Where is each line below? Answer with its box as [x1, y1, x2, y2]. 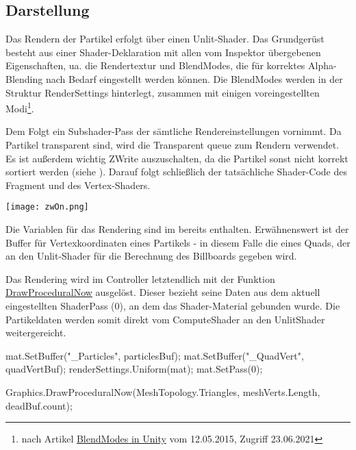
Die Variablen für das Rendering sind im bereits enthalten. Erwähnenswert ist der [5, 222, 349, 236]
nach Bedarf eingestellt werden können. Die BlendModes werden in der [45, 71, 343, 86]
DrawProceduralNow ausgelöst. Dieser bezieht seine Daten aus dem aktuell [5, 285, 320, 299]
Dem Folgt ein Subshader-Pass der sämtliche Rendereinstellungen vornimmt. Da [5, 124, 342, 138]
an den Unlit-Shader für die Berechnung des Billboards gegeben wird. [5, 249, 297, 263]
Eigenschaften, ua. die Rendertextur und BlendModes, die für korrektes [5, 58, 305, 73]
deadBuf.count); [5, 398, 73, 412]
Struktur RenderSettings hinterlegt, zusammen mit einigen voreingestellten [5, 85, 320, 99]
